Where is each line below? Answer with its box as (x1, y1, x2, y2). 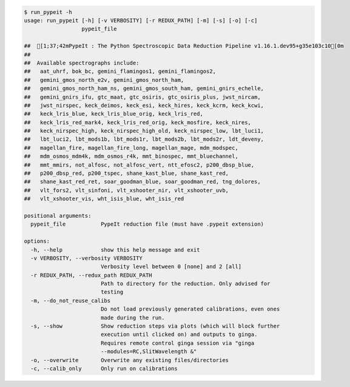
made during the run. (100, 314, 165, 321)
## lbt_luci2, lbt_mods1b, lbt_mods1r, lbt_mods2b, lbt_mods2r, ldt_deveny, (24, 136, 264, 143)
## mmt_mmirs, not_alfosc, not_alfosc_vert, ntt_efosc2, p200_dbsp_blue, (24, 161, 255, 168)
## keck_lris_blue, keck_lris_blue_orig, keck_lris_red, (24, 110, 203, 118)
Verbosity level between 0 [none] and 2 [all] (100, 263, 242, 270)
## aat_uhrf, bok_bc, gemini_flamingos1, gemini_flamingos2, (24, 68, 217, 75)
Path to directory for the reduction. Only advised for (100, 280, 271, 288)
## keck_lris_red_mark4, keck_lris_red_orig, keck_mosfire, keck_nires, (24, 119, 252, 126)
